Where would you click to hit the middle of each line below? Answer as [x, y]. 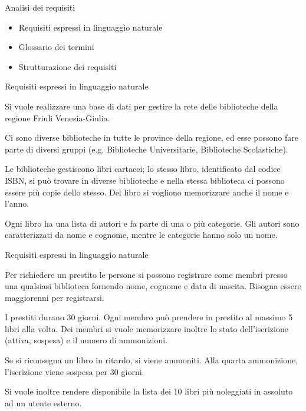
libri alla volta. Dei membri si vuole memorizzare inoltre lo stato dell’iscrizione [147, 328]
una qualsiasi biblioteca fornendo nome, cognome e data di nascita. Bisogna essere [153, 286]
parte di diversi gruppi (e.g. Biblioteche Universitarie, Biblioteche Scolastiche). [147, 149]
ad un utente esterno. [43, 402]
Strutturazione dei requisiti [68, 66]
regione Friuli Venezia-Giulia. [57, 117]
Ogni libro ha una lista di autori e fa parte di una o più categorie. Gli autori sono [152, 223]
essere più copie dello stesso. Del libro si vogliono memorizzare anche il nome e [147, 192]
